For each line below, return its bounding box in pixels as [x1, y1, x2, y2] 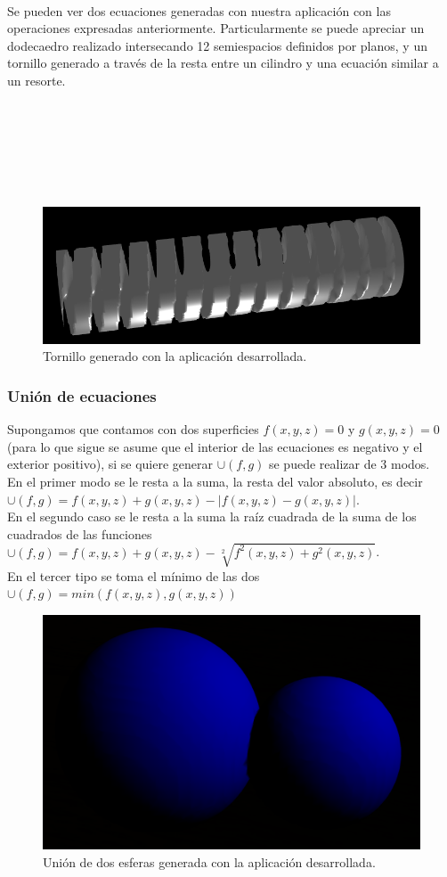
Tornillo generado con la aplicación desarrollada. [43, 347, 307, 365]
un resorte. [7, 70, 66, 89]
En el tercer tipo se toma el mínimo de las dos [7, 566, 260, 585]
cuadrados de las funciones [7, 524, 152, 543]
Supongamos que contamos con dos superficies [7, 420, 259, 438]
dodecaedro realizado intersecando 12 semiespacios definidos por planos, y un [7, 36, 427, 54]
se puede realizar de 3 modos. [268, 455, 430, 473]
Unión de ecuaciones [7, 384, 157, 406]
